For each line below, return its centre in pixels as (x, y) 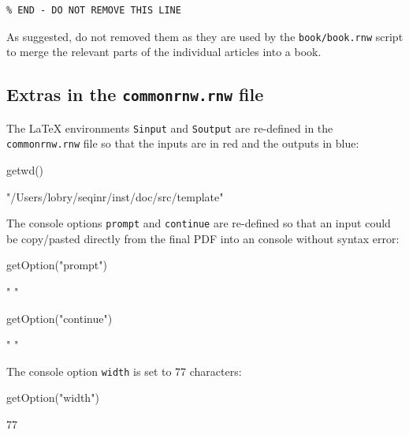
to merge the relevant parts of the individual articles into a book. (164, 52)
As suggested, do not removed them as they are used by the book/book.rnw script (205, 36)
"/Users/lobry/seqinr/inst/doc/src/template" (115, 196)
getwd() (25, 169)
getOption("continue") (59, 318)
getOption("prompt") (57, 265)
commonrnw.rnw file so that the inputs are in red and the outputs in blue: (183, 143)
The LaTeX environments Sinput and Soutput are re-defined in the (170, 127)
